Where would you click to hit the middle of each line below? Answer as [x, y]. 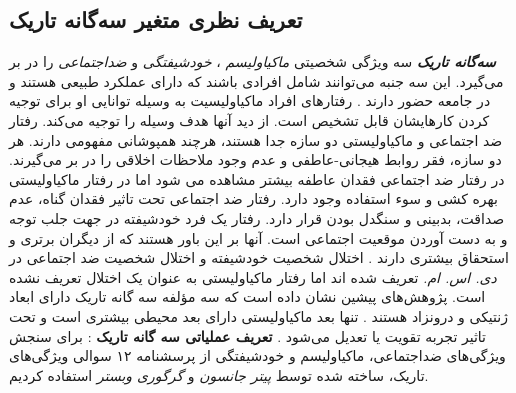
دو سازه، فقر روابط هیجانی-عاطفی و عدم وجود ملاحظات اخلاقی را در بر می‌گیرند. [255, 159]
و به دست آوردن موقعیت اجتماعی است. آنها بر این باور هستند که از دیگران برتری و [258, 237]
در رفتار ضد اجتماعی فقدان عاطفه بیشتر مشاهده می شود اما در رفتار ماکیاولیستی [257, 178]
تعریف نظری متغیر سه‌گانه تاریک [156, 19]
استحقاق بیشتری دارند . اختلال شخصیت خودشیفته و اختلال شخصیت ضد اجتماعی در [259, 257]
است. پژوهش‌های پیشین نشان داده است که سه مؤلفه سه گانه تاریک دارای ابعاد [247, 296]
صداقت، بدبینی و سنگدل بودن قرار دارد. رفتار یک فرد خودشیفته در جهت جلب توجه [257, 217]
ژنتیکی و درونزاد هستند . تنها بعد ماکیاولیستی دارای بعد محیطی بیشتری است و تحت [258, 315]
